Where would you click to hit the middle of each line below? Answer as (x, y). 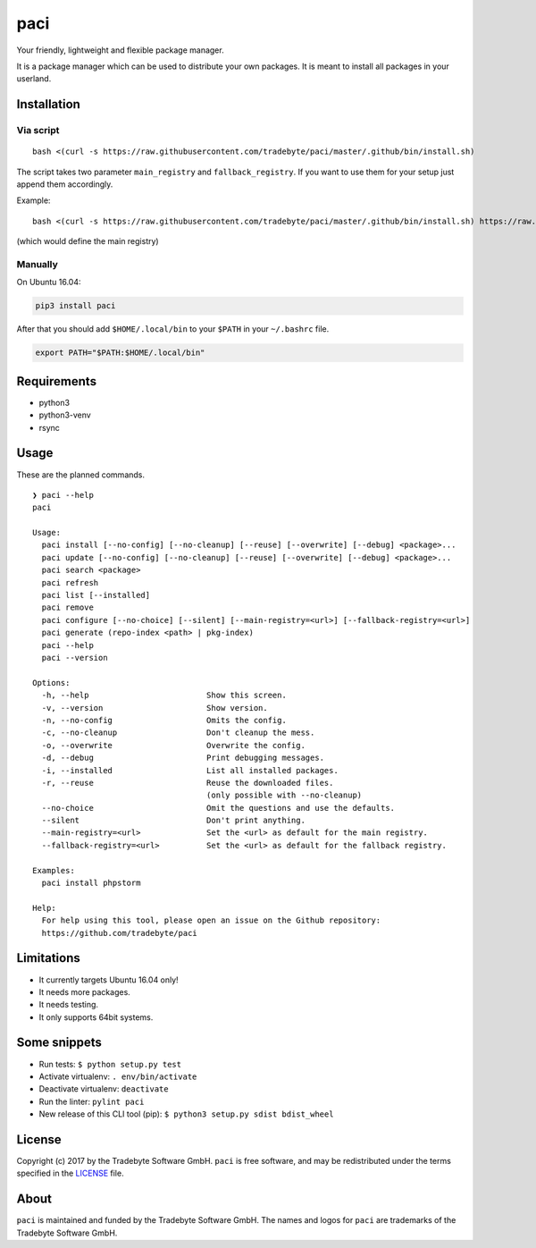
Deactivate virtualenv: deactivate (104, 1089)
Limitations (48, 958)
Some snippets (59, 1043)
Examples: (54, 870)
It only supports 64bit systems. (96, 1017)
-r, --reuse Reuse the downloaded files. (188, 783)
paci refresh (70, 582)
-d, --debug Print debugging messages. (183, 758)
